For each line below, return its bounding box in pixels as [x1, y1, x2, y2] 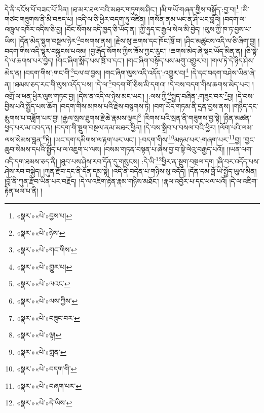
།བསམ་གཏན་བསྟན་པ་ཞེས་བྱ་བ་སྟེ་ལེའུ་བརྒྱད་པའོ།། [103, 144, 225, 155]
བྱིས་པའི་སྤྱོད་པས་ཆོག [5, 100, 57, 111]
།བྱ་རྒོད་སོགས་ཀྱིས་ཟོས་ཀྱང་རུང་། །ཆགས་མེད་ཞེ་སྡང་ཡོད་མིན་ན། [89, 45, 243, 56]
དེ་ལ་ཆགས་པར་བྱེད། [5, 55, 54, 66]
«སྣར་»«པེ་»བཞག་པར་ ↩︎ [16, 380, 82, 391]
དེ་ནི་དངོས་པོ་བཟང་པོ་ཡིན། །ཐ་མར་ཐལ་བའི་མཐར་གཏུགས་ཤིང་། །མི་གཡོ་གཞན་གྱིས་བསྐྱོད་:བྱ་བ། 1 [5, 3, 239, 14]
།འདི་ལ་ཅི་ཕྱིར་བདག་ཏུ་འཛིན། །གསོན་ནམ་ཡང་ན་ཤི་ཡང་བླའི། [76, 14, 221, 24]
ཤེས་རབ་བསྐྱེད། [5, 166, 41, 176]
